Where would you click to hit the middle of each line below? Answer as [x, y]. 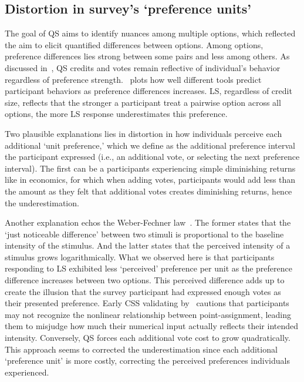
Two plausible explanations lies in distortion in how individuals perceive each [143, 133]
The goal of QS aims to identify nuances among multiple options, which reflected [150, 33]
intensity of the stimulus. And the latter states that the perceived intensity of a [148, 245]
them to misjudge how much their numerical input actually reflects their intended [152, 326]
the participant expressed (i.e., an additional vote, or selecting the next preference [152, 157]
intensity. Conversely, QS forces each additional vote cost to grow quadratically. [148, 338]
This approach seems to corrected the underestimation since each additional [141, 349]
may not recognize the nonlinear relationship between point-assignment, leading [148, 314]
